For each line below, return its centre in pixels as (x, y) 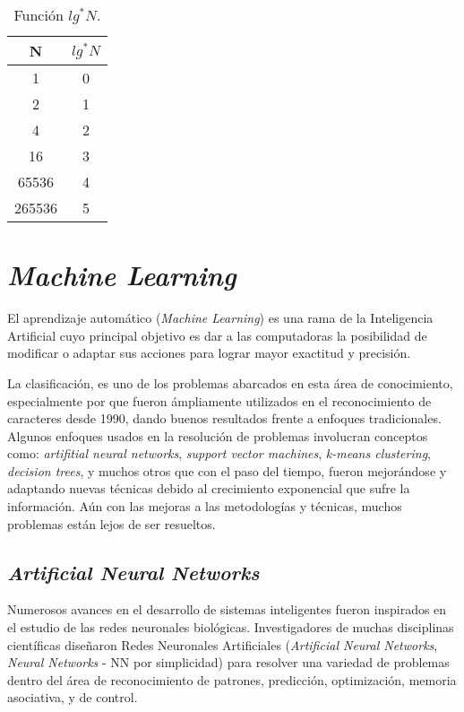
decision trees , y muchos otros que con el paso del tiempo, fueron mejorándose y (227, 470)
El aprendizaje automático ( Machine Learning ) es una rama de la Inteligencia (220, 318)
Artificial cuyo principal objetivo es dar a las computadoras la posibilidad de (217, 335)
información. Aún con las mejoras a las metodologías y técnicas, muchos (205, 506)
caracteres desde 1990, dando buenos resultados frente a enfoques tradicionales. (224, 418)
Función (39, 15)
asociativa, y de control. (73, 697)
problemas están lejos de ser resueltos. (112, 523)
